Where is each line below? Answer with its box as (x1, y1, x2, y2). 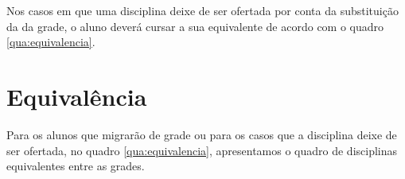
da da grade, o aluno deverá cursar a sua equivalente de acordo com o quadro (6, 18, 384, 34)
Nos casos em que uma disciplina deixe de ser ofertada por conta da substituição (6, 2, 399, 18)
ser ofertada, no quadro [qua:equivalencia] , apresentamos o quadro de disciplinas (6, 142, 398, 158)
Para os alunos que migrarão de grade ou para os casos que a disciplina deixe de (6, 126, 397, 142)
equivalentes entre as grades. (6, 158, 145, 174)
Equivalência (6, 80, 147, 112)
